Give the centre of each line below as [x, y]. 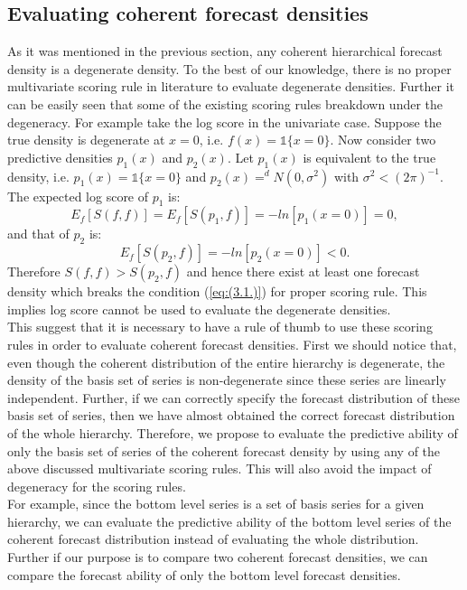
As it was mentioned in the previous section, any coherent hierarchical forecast [225, 51]
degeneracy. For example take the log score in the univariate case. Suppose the [224, 122]
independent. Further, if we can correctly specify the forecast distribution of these [233, 397]
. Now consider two [383, 140]
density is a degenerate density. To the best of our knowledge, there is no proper [229, 68]
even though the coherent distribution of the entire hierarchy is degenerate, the [226, 362]
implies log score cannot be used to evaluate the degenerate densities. [199, 309]
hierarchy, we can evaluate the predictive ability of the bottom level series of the [229, 521]
